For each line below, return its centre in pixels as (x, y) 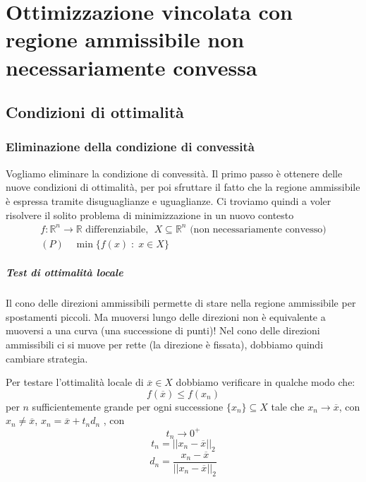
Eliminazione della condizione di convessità (130, 147)
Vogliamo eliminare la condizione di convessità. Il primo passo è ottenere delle (174, 173)
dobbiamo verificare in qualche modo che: (266, 382)
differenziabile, (117, 229)
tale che (288, 406)
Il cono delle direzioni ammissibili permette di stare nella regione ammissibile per (181, 303)
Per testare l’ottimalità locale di (75, 382)
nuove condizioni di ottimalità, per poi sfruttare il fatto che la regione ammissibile (183, 187)
